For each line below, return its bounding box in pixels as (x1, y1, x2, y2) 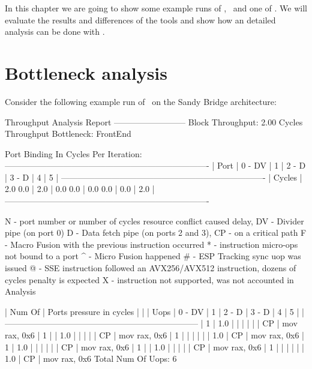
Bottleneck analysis (5, 60, 167, 85)
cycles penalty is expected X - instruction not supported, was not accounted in (5, 273, 294, 286)
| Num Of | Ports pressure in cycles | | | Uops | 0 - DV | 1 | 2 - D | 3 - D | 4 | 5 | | (5, 305, 304, 317)
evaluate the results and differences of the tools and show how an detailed (5, 13, 276, 26)
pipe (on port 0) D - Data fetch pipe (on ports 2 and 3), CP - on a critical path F (5, 226, 307, 239)
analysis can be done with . (5, 25, 105, 38)
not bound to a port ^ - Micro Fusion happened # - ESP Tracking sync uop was (5, 250, 301, 262)
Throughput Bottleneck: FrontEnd (5, 127, 131, 140)
